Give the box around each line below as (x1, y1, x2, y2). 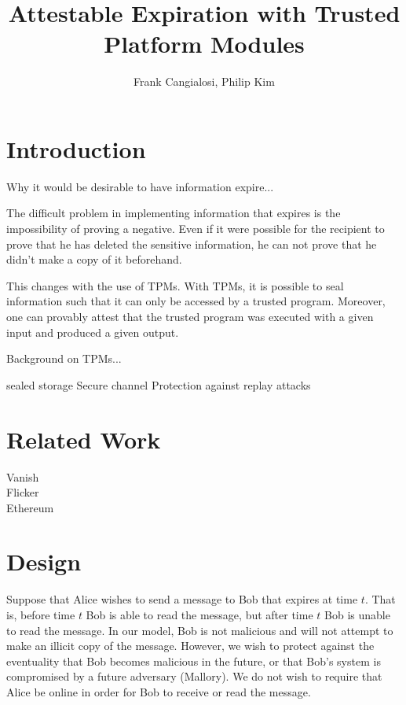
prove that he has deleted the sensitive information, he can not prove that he (6, 235, 377, 252)
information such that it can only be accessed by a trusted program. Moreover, (6, 293, 386, 309)
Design (6, 545, 82, 578)
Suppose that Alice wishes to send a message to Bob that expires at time (6, 591, 358, 607)
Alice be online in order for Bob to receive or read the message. (6, 683, 311, 699)
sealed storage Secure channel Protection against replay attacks (6, 376, 311, 393)
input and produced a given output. (6, 323, 179, 340)
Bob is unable (324, 607, 390, 622)
